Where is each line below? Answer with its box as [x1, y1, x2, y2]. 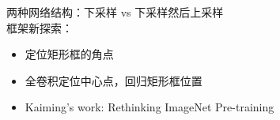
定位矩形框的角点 [25, 46, 114, 62]
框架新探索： [6, 19, 73, 36]
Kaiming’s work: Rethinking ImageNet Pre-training [25, 99, 274, 115]
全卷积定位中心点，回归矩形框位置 [25, 72, 202, 88]
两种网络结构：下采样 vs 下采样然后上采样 [6, 4, 224, 20]
